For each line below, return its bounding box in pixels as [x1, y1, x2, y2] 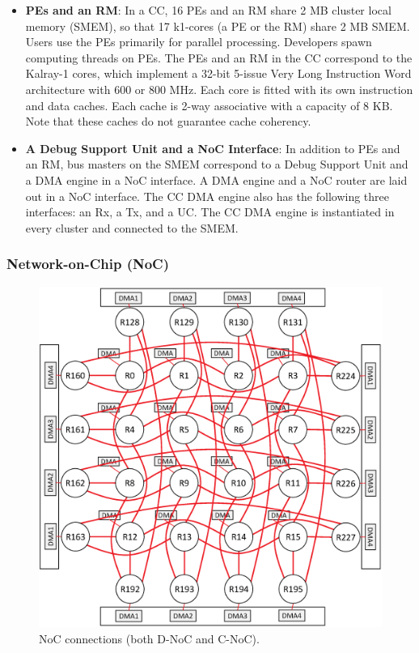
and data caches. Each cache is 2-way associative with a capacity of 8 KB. [25, 96, 393, 113]
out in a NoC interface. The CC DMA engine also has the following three [25, 187, 389, 204]
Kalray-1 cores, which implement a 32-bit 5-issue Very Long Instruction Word [25, 65, 412, 82]
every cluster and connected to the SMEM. [25, 219, 239, 236]
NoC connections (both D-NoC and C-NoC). [39, 630, 260, 647]
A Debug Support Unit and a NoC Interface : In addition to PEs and [25, 139, 400, 156]
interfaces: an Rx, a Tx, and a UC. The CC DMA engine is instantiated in [25, 203, 395, 220]
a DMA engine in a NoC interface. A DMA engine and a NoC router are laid [25, 171, 408, 188]
